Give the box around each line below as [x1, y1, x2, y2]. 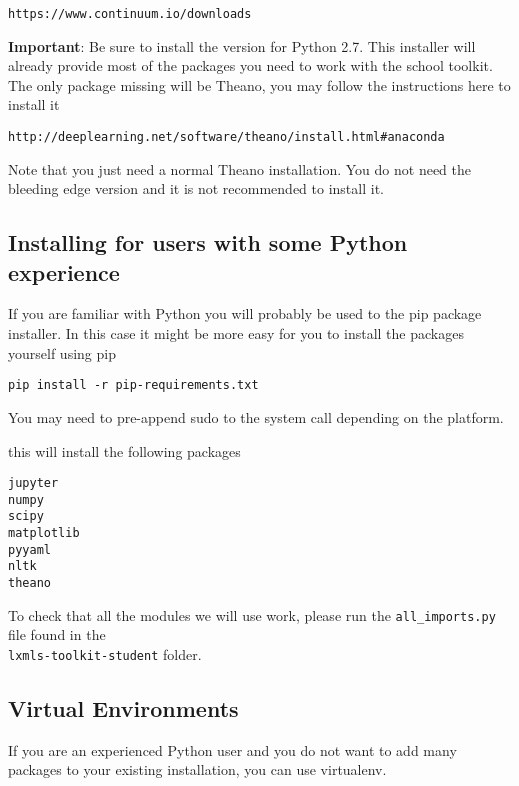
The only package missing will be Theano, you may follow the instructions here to [8, 74, 511, 95]
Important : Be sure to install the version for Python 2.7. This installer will [8, 35, 476, 56]
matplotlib [8, 526, 80, 541]
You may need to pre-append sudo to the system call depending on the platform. [8, 406, 504, 427]
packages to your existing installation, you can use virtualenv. [8, 759, 387, 780]
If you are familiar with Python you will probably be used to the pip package [8, 303, 482, 324]
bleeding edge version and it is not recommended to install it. [8, 178, 384, 199]
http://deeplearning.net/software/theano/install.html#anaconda [8, 130, 445, 145]
